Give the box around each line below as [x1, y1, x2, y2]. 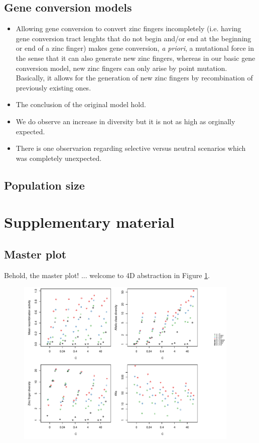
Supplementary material [4, 212, 175, 232]
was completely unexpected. [16, 152, 102, 163]
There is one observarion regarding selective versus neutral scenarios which [16, 143, 246, 153]
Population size [4, 177, 85, 193]
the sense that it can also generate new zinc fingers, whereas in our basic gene [16, 52, 255, 63]
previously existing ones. [16, 82, 91, 93]
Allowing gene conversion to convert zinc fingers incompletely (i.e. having [16, 23, 241, 34]
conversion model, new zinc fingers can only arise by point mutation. [16, 62, 227, 73]
